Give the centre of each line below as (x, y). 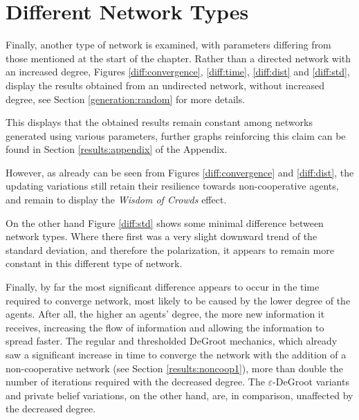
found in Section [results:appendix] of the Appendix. (117, 149)
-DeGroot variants (311, 382)
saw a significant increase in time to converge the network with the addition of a (176, 354)
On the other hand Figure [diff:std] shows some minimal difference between (165, 222)
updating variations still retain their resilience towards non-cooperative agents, (172, 186)
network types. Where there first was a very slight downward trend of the (162, 236)
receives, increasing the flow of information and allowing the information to (165, 327)
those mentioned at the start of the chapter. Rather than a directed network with (178, 58)
